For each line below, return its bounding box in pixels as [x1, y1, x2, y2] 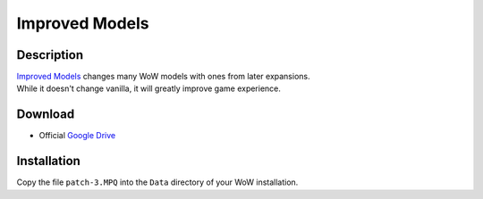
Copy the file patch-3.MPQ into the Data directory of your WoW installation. [16, 177, 299, 187]
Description [16, 47, 84, 62]
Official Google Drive [38, 130, 116, 141]
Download [16, 107, 75, 122]
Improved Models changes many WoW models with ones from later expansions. [16, 71, 310, 82]
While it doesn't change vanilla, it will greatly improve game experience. [16, 83, 282, 94]
